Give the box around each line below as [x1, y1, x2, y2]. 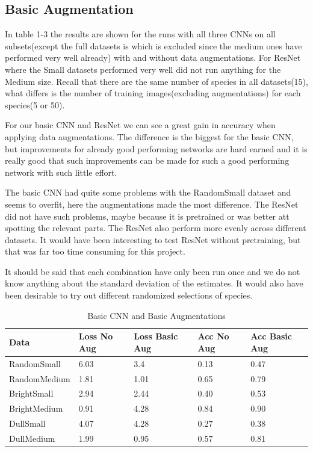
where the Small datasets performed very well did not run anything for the [5, 63, 281, 75]
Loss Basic [134, 330, 178, 342]
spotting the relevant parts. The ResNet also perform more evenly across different [5, 221, 306, 234]
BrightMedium [9, 402, 63, 415]
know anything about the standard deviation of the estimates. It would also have [5, 277, 303, 289]
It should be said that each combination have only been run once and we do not [5, 265, 300, 277]
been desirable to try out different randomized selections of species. [5, 289, 253, 302]
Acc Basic [250, 330, 292, 342]
